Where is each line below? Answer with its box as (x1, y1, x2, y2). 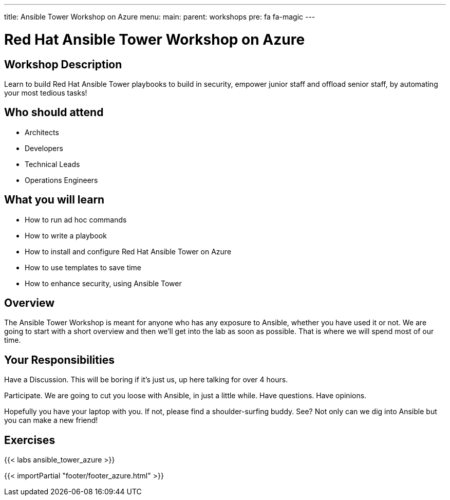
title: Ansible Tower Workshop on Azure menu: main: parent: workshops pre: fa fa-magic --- (4, 12, 315, 21)
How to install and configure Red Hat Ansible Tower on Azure (25, 247, 232, 256)
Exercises (4, 433, 55, 447)
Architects (25, 127, 59, 137)
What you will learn (4, 193, 105, 207)
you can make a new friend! (4, 416, 98, 425)
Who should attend (4, 106, 104, 119)
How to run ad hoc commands (25, 215, 127, 224)
